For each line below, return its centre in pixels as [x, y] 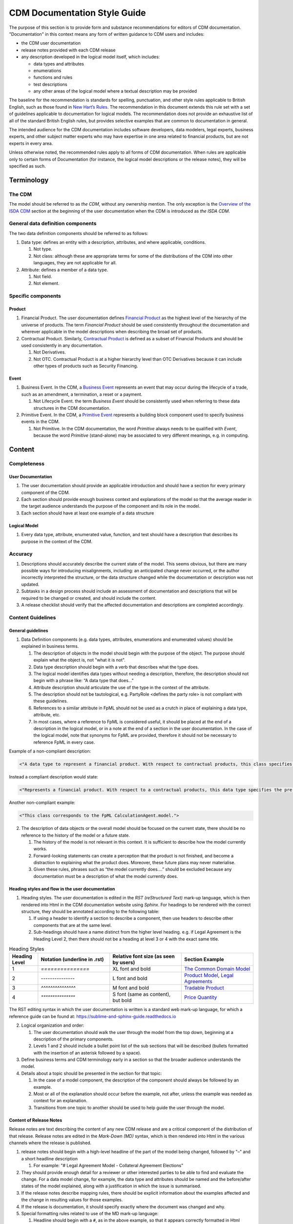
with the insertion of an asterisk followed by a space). [87, 1053]
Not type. [43, 249]
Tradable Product [204, 988]
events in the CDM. [41, 422]
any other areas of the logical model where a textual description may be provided [115, 91]
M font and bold [131, 988]
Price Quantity [200, 997]
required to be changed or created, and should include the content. [89, 598]
